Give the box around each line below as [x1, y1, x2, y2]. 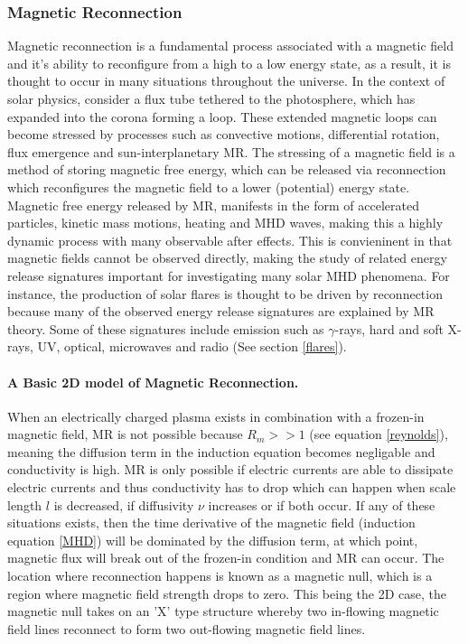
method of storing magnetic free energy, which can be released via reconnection [7, 160, 446, 179]
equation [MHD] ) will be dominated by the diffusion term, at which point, [7, 530, 418, 549]
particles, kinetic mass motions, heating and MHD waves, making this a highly [7, 213, 444, 232]
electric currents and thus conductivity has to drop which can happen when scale [7, 478, 456, 497]
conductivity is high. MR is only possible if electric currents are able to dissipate [7, 460, 454, 479]
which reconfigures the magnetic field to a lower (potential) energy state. [7, 177, 410, 196]
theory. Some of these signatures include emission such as [7, 319, 324, 338]
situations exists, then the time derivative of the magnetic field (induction [7, 513, 416, 532]
